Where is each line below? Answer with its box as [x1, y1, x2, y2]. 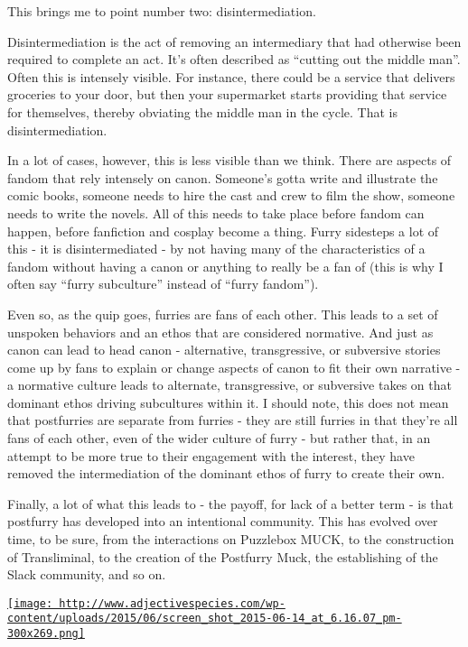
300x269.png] [7, 627, 85, 641]
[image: [7, 596, 53, 610]
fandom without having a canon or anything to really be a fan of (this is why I [7, 256, 444, 275]
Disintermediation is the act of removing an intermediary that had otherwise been [7, 32, 462, 51]
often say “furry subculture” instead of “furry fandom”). [7, 274, 319, 293]
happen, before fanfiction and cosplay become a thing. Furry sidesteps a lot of [7, 221, 439, 240]
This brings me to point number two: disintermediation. [7, 2, 316, 20]
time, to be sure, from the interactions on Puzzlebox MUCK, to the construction [7, 530, 454, 549]
